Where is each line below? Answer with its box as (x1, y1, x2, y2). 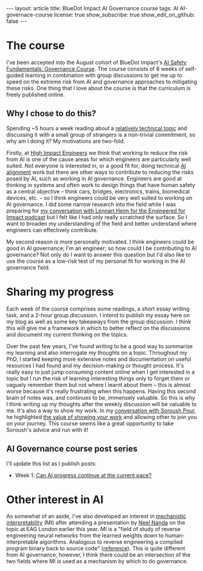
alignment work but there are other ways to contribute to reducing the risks (6, 168, 194, 176)
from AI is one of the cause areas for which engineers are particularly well (6, 156, 191, 163)
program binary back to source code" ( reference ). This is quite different (6, 545, 185, 552)
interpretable (6, 538, 39, 546)
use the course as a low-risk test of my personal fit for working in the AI (6, 257, 185, 265)
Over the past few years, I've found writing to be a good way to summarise (6, 342, 193, 349)
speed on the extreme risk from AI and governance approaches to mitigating (6, 78, 198, 85)
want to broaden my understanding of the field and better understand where (6, 220, 197, 227)
